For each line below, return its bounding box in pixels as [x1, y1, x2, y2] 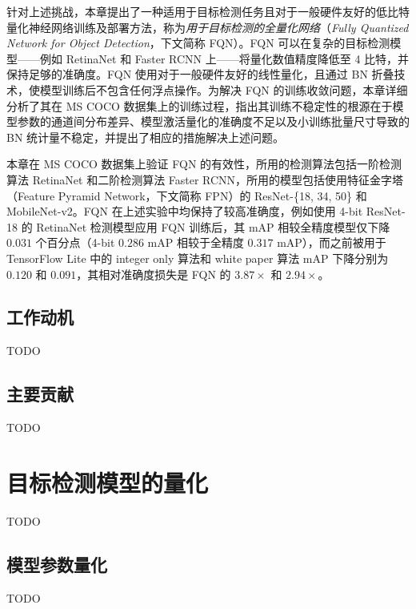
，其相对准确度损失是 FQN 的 [76, 265, 231, 282]
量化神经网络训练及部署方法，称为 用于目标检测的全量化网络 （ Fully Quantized [6, 18, 409, 35]
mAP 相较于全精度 [147, 234, 244, 251]
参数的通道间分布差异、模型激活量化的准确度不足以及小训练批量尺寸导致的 [17, 113, 410, 130]
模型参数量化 [6, 551, 107, 576]
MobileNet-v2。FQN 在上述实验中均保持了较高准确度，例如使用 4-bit [6, 203, 363, 220]
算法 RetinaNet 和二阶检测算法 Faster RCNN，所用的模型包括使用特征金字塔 [6, 171, 404, 188]
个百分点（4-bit [35, 234, 115, 251]
